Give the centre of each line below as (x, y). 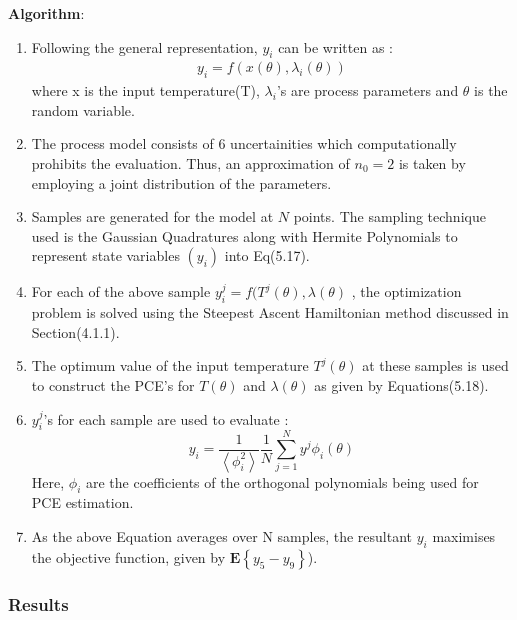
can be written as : (335, 46)
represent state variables (105, 255)
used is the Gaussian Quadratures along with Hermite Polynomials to (244, 235)
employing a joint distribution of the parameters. (181, 182)
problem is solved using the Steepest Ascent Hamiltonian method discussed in (270, 312)
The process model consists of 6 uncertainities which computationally (244, 143)
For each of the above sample (121, 291)
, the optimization (406, 291)
